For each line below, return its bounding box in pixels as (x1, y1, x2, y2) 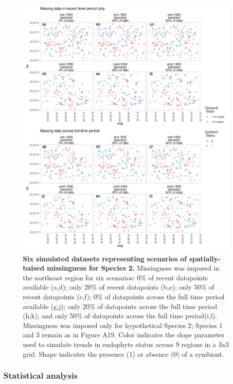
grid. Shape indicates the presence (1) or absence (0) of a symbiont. (23, 348, 224, 359)
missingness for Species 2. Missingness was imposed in (47, 263, 219, 273)
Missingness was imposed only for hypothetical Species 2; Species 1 (23, 320, 223, 330)
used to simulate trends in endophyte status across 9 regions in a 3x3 (23, 339, 229, 349)
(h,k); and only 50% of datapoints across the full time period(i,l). (23, 311, 217, 321)
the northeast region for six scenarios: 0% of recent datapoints (23, 272, 208, 282)
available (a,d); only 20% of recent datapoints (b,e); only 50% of (23, 282, 215, 292)
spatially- (189, 253, 221, 263)
